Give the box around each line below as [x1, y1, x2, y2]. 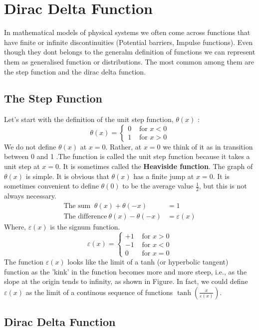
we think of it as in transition [163, 141, 253, 151]
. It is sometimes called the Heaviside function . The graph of [58, 161, 253, 171]
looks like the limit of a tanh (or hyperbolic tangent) [67, 256, 229, 266]
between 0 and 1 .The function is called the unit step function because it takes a [4, 151, 250, 161]
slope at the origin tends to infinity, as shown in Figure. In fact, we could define [4, 276, 248, 286]
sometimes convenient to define [4, 180, 99, 191]
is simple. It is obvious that [25, 170, 109, 181]
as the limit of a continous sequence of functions [25, 286, 173, 297]
